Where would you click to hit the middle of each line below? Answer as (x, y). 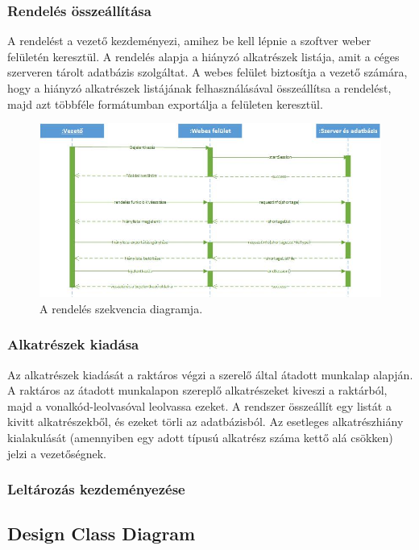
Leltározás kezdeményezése (96, 489)
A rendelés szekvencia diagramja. (121, 308)
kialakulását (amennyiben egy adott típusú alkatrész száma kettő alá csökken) (200, 437)
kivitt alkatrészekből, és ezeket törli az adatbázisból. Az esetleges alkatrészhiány (205, 422)
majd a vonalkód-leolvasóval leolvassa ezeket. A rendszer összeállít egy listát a (199, 405)
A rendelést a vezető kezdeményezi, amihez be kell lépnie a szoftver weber (189, 41)
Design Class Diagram (102, 533)
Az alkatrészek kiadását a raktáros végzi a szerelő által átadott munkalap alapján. (210, 374)
